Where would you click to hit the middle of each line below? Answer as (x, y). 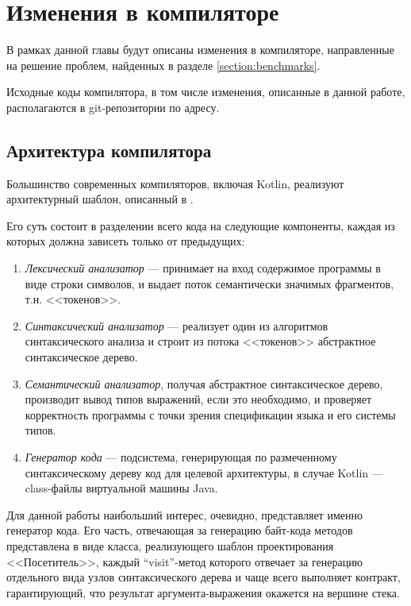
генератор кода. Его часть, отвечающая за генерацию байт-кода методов (180, 530)
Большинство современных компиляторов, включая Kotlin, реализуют (175, 183)
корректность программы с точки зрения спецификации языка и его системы (210, 414)
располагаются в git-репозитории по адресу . (113, 107)
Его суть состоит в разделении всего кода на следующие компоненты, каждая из (201, 225)
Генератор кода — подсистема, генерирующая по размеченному (181, 457)
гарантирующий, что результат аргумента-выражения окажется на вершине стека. (203, 592)
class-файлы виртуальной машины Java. (121, 488)
